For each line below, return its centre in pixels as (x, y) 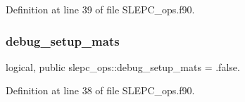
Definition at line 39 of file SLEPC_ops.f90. (100, 9)
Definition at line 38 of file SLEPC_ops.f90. (100, 90)
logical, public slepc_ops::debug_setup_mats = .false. (123, 66)
